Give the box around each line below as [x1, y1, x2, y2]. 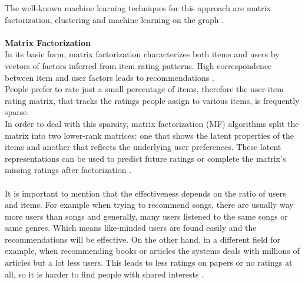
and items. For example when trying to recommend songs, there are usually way [5, 198, 294, 211]
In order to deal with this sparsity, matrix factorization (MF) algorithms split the [5, 117, 299, 129]
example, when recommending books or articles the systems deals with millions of [5, 244, 300, 257]
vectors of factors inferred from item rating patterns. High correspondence [5, 59, 272, 71]
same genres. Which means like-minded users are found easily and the [5, 221, 257, 234]
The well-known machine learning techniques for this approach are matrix [5, 2, 271, 14]
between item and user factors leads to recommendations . [5, 71, 214, 83]
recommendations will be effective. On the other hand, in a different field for [5, 233, 281, 245]
